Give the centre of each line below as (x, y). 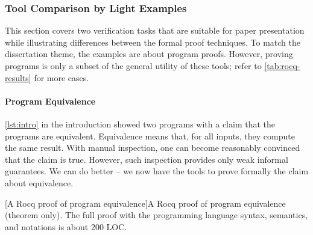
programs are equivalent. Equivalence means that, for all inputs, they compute (150, 136)
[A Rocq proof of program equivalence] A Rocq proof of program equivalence (145, 203)
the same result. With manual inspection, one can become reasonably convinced (153, 148)
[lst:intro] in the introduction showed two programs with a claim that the (140, 124)
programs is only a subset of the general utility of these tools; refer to (133, 66)
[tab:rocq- (282, 66)
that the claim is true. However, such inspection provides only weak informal (147, 159)
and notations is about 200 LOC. (66, 226)
